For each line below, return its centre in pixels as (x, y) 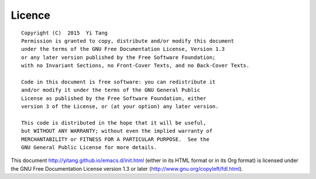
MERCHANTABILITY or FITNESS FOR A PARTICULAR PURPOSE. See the (116, 139)
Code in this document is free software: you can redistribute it (118, 82)
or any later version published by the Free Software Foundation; (118, 57)
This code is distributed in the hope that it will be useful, (114, 123)
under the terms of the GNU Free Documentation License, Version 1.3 (123, 49)
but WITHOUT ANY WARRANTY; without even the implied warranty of (117, 131)
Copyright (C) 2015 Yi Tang (65, 33)
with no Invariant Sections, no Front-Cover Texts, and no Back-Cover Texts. (135, 66)
